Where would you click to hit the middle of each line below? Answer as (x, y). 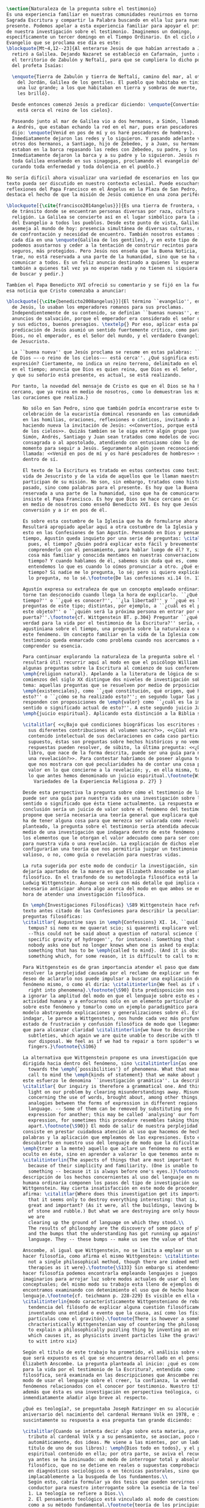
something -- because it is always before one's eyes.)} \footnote (114, 1171)
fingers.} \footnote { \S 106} (63, 1047)
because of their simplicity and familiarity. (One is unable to (113, 1165)
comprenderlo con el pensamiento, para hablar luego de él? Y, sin (116, 549)
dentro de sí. (41, 460)
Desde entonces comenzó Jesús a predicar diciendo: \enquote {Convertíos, (107, 105)
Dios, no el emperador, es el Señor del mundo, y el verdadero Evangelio (107, 336)
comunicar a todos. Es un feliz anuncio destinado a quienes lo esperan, (107, 263)
